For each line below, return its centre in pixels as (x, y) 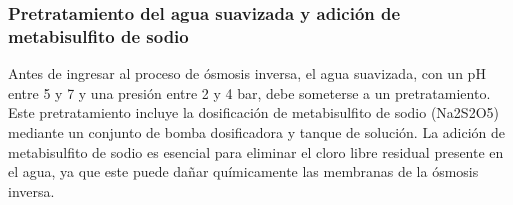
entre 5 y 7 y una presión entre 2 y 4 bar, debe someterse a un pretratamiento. (249, 92)
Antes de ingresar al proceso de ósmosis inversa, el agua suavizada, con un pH (247, 73)
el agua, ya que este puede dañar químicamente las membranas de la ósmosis (243, 171)
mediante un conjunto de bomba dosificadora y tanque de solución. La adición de (257, 131)
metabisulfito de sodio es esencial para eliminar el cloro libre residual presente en (256, 151)
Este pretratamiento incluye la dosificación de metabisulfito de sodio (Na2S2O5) (253, 112)
